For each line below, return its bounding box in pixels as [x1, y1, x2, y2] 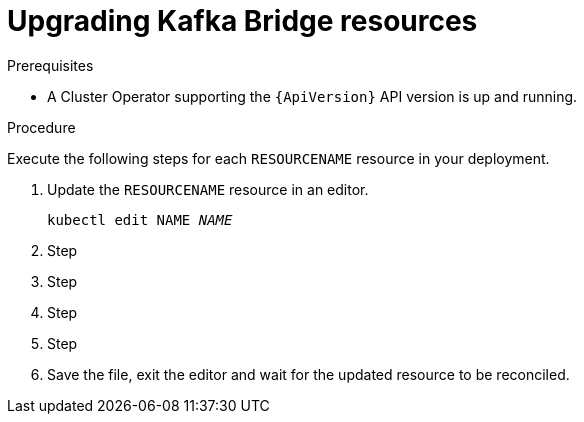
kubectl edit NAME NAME [47, 211, 233, 228]
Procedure [7, 118, 76, 136]
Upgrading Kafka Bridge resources [7, 4, 478, 38]
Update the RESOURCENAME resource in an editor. [47, 180, 369, 198]
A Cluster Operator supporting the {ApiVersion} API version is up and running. [47, 87, 578, 105]
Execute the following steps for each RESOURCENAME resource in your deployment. [7, 149, 550, 167]
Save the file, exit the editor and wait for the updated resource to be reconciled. [47, 365, 570, 383]
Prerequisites [7, 56, 94, 74]
